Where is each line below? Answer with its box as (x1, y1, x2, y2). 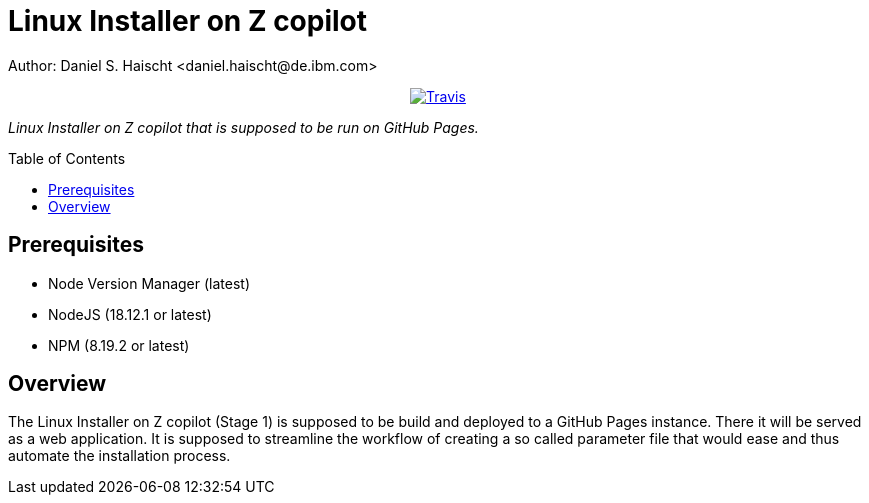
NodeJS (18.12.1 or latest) (48, 305, 212, 323)
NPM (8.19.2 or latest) (48, 336, 190, 354)
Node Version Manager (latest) (48, 274, 251, 292)
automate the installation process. (8, 447, 231, 465)
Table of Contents (8, 149, 126, 167)
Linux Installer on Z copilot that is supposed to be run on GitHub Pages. (8, 118, 479, 136)
